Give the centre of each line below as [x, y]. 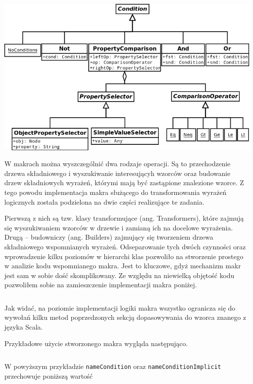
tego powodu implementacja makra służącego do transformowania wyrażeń [116, 192]
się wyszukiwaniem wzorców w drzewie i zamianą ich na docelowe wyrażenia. [119, 227]
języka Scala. [24, 327]
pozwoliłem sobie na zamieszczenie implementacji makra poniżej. [101, 285]
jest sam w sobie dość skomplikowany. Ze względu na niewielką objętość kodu [119, 275]
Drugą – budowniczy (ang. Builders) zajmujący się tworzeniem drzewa [109, 237]
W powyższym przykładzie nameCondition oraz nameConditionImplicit [113, 366]
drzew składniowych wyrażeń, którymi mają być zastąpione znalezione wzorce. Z [124, 183]
